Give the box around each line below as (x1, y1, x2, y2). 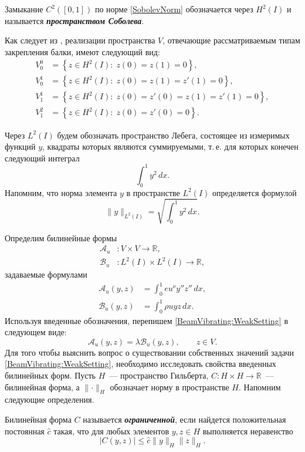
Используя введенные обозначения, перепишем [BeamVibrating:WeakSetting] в (5, 314, 288, 326)
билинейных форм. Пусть (5, 369, 96, 381)
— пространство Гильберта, (109, 369, 209, 381)
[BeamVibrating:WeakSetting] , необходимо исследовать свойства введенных (5, 357, 276, 370)
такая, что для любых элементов (53, 424, 170, 437)
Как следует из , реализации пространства (5, 34, 155, 46)
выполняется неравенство (202, 424, 293, 437)
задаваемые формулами (5, 268, 87, 281)
